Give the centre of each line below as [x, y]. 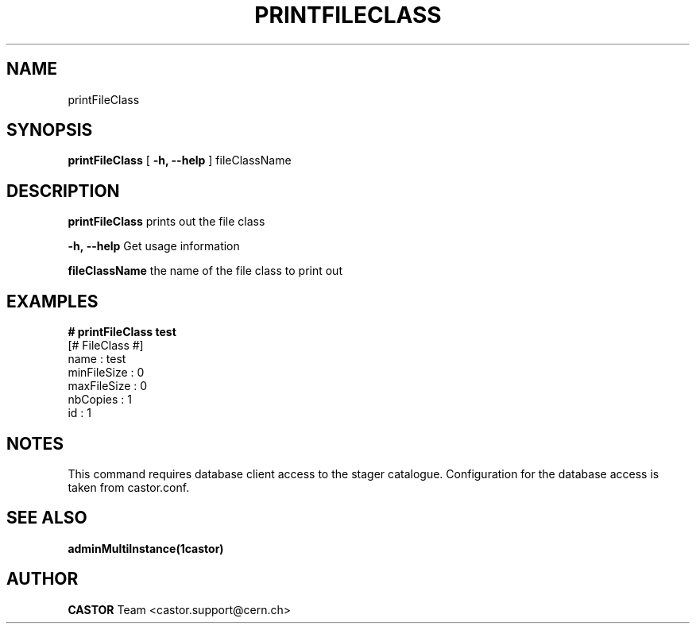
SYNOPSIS [50, 130]
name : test [97, 359]
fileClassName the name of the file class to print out [205, 271]
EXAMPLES [52, 301]
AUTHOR [43, 579]
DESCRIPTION [63, 191]
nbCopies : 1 [100, 400]
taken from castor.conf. [129, 487]
